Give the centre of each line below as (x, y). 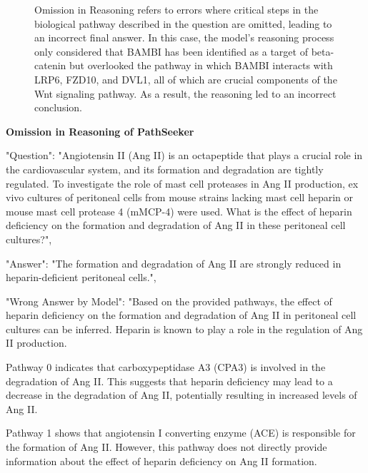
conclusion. (58, 107)
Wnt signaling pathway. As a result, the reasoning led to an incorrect (185, 93)
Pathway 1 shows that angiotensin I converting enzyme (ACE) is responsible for (181, 433)
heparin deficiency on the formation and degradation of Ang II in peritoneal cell (181, 315)
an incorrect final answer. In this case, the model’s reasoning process (184, 37)
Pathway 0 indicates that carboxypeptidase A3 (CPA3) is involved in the (166, 367)
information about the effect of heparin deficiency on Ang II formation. (161, 461)
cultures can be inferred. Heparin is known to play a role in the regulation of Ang (184, 329)
